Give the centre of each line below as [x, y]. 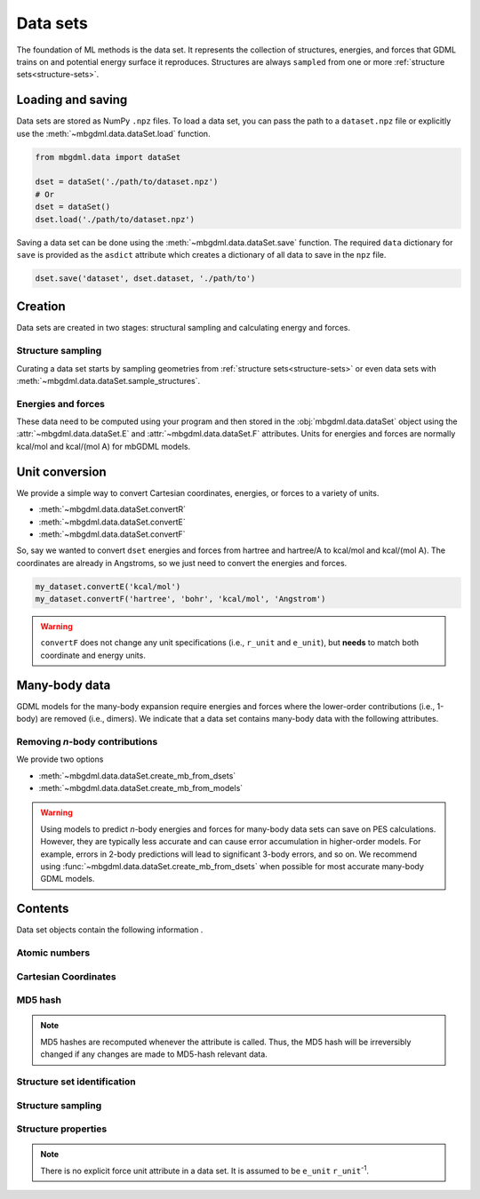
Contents [43, 909]
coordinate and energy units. [93, 655]
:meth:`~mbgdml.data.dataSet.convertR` [112, 509]
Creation [41, 307]
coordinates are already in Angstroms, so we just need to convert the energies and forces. [182, 563]
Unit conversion [61, 472]
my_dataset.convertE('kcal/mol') [108, 586]
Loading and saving [72, 100]
